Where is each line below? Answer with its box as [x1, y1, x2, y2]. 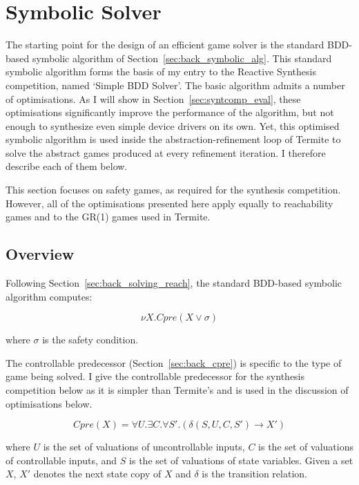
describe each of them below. [6, 159, 128, 173]
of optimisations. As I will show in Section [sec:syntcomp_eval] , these [6, 91, 301, 106]
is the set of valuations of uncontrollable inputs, [43, 439, 245, 454]
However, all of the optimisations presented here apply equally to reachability [6, 196, 333, 210]
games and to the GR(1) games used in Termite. [6, 209, 211, 224]
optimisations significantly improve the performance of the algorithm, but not [6, 105, 334, 120]
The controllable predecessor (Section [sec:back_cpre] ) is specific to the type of [6, 355, 342, 370]
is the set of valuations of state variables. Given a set [129, 453, 353, 467]
